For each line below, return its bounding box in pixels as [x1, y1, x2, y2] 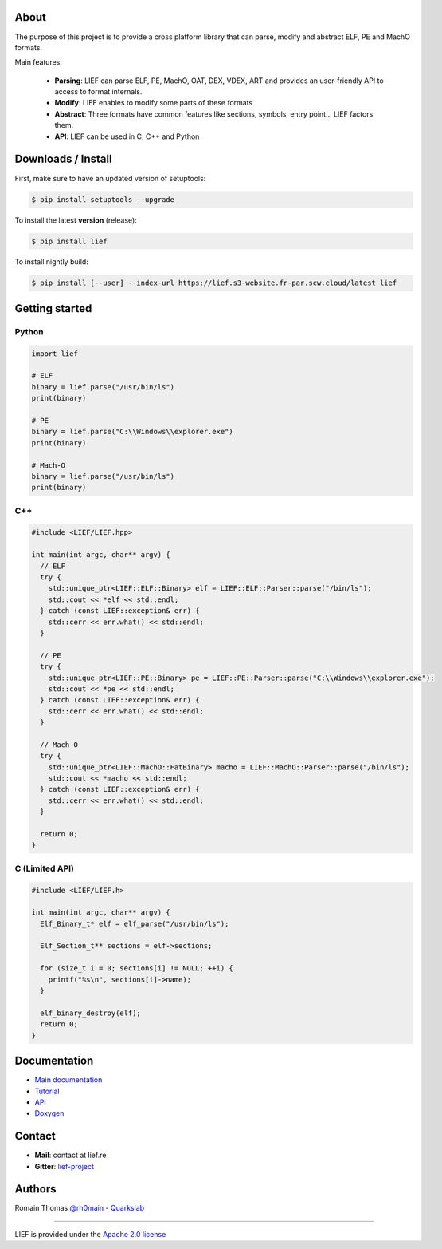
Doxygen [34, 1109, 65, 1118]
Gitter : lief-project [34, 1161, 95, 1171]
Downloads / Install [14, 152, 112, 166]
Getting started [14, 302, 92, 315]
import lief [31, 349, 79, 358]
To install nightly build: [14, 257, 89, 267]
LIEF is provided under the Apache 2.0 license [14, 1229, 166, 1239]
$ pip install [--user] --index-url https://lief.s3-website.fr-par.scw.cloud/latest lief [31, 279, 397, 287]
